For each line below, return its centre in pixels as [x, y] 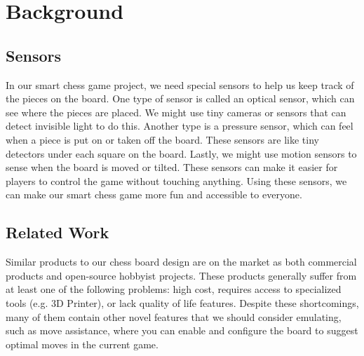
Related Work [58, 232]
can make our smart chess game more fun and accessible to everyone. [154, 194]
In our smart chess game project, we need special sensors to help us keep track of [180, 84]
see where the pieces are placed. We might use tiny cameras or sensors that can [176, 112]
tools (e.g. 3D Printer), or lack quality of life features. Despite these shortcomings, [182, 302]
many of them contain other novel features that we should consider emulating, [174, 316]
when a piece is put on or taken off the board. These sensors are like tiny [162, 139]
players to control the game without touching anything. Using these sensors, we [176, 180]
